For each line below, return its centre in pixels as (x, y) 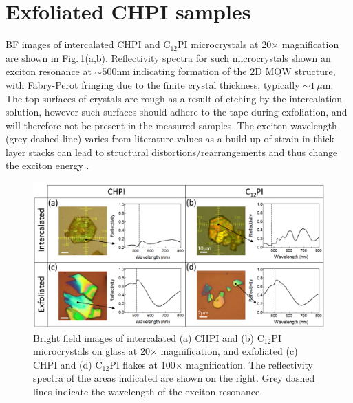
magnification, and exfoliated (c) (229, 351)
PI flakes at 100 (142, 364)
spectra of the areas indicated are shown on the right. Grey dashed (174, 378)
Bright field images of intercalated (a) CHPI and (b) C (149, 337)
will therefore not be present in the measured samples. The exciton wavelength (171, 125)
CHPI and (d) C (68, 364)
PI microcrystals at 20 (225, 44)
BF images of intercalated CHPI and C (88, 44)
